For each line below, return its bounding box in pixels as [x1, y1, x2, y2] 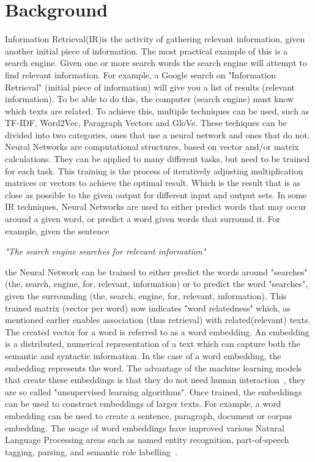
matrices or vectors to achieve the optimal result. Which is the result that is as [5, 176, 301, 189]
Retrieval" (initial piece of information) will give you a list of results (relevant [5, 80, 295, 93]
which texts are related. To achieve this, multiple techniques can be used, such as [5, 104, 309, 117]
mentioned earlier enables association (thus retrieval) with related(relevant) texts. [5, 313, 311, 326]
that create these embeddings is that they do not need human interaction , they [5, 373, 306, 386]
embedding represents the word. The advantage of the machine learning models [5, 361, 302, 374]
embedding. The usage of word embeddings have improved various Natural [5, 421, 284, 434]
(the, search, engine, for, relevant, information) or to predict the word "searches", [5, 277, 308, 290]
